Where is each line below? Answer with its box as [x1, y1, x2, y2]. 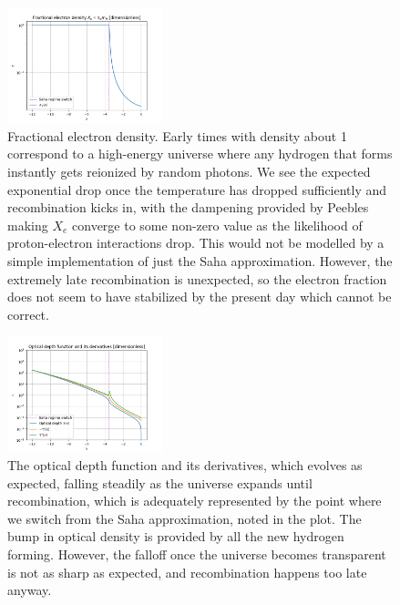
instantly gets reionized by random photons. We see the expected [7, 161, 371, 180]
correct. [7, 304, 49, 323]
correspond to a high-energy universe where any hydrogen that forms [7, 144, 393, 163]
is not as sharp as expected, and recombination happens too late [7, 562, 367, 581]
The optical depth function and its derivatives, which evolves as [7, 456, 363, 475]
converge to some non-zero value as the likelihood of [72, 215, 363, 234]
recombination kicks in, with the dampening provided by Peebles [7, 198, 369, 217]
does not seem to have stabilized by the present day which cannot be [7, 287, 392, 306]
